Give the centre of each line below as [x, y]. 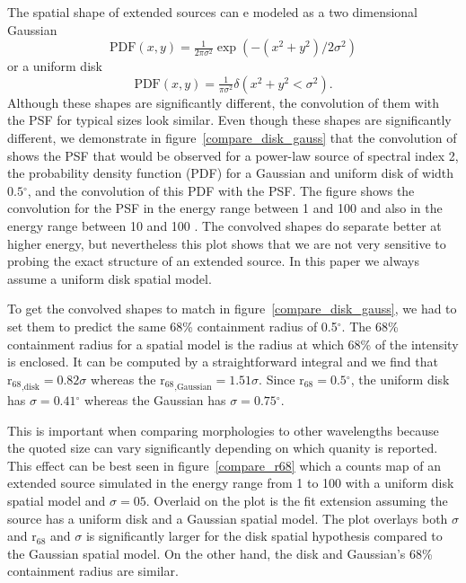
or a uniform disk [55, 66]
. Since [277, 379]
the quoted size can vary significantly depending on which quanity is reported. [223, 448]
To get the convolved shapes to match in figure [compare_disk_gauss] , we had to [232, 309]
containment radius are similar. [93, 571]
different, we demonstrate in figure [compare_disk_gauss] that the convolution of [232, 137]
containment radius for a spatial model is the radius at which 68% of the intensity [233, 344]
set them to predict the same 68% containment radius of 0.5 [172, 326]
